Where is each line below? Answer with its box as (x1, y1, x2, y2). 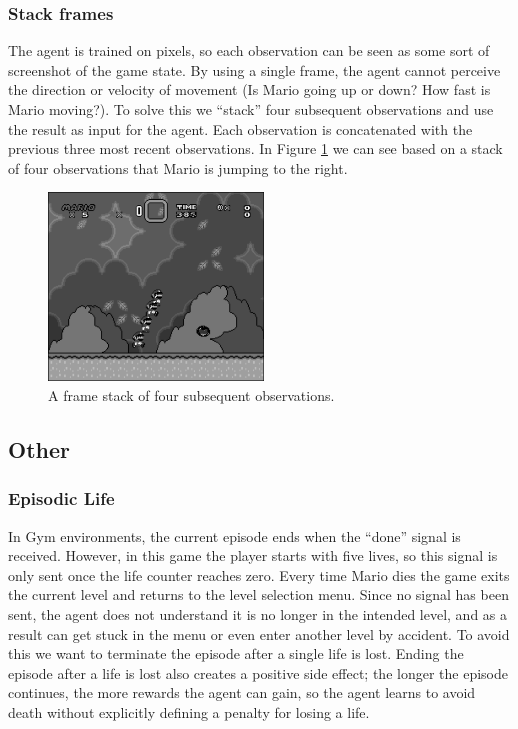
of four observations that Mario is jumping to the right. (8, 157, 348, 178)
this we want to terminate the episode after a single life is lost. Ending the (8, 643, 464, 664)
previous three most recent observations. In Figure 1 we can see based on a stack (8, 138, 503, 159)
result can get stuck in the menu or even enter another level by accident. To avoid (8, 623, 510, 644)
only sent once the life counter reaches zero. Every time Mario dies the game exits (8, 564, 510, 585)
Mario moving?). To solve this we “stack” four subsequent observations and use (8, 99, 494, 119)
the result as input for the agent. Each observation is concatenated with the (8, 118, 473, 139)
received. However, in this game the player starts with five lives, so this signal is (8, 545, 498, 566)
